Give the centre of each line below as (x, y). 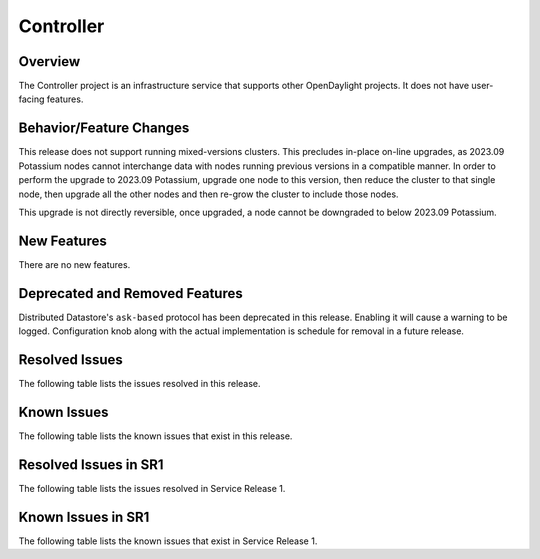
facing (31, 99)
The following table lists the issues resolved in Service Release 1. (152, 488)
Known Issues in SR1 (84, 516)
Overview (49, 61)
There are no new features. (74, 264)
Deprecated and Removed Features (131, 293)
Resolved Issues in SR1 (91, 464)
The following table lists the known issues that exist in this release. (155, 436)
